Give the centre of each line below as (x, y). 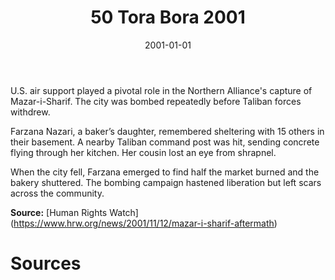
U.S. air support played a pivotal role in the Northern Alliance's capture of (161, 90)
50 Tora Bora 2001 (168, 17)
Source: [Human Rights (59, 212)
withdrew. (30, 112)
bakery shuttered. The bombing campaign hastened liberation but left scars (166, 182)
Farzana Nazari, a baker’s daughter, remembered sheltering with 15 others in (167, 131)
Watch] (124, 212)
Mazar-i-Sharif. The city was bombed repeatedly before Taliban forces (156, 101)
